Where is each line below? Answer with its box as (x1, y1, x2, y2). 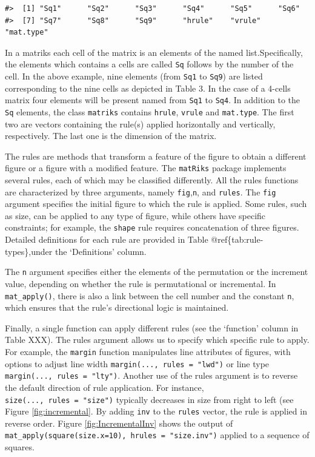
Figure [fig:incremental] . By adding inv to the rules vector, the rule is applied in (5, 405, 307, 418)
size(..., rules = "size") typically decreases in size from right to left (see (5, 393, 294, 405)
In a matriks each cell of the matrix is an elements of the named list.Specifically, (5, 46, 303, 58)
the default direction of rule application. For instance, (5, 381, 204, 393)
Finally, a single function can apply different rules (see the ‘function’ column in (5, 321, 299, 334)
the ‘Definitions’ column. (55, 245, 147, 257)
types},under (5, 245, 53, 257)
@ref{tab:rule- (211, 233, 264, 246)
